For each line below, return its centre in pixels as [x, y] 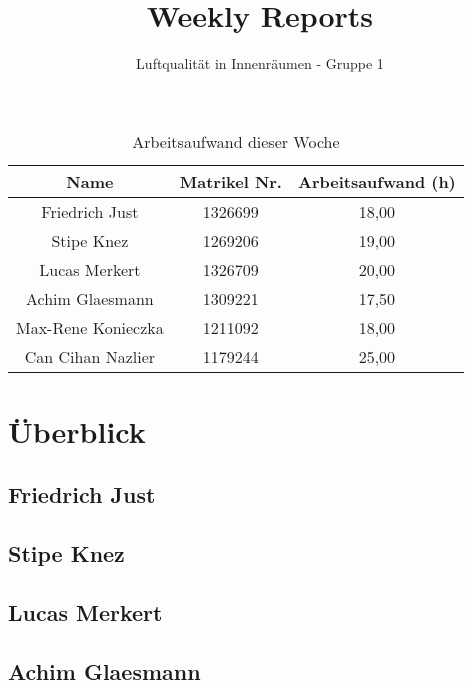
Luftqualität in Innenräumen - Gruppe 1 [260, 63]
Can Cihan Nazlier [90, 356]
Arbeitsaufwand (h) [376, 181]
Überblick [77, 430]
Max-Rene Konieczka [90, 327]
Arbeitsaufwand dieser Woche [236, 141]
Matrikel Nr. [230, 181]
